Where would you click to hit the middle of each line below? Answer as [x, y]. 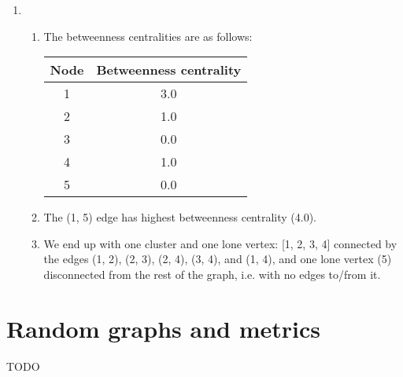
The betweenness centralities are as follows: [148, 36]
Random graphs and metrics [163, 328]
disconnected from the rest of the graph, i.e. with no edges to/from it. [212, 274]
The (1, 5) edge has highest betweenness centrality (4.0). [180, 217]
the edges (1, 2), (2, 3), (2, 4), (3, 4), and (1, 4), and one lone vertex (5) [218, 259]
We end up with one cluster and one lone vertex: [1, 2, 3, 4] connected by [220, 243]
